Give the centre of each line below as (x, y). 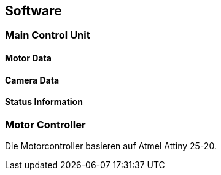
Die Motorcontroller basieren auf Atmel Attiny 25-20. (111, 146)
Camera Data (32, 80)
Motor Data (28, 58)
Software (33, 11)
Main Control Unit (48, 35)
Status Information (44, 102)
